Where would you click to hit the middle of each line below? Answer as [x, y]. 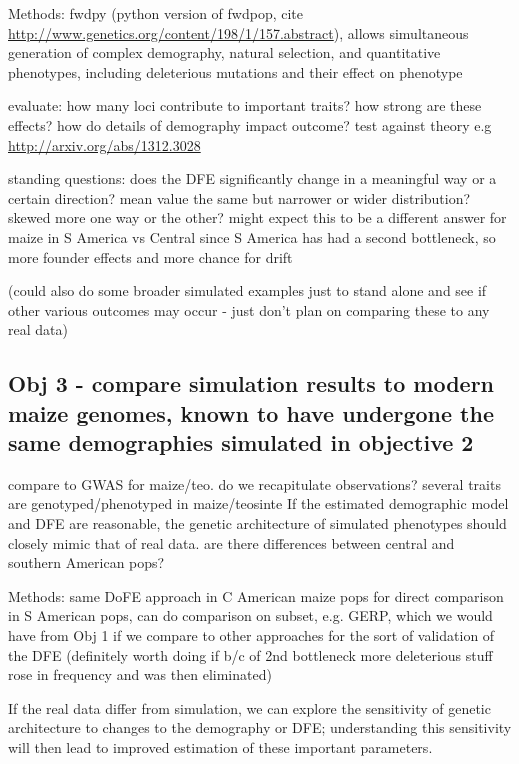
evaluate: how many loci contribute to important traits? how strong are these [245, 105]
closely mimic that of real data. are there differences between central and [231, 542]
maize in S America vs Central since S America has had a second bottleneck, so [252, 236]
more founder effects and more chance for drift [150, 256]
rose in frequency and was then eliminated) [140, 674]
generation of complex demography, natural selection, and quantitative [224, 52]
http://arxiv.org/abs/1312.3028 [104, 144]
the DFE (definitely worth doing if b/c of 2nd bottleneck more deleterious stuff [250, 654]
